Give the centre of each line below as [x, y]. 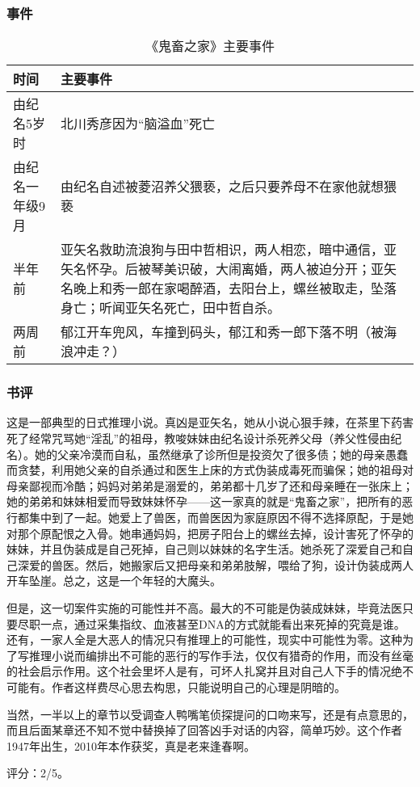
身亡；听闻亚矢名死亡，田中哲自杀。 [170, 308]
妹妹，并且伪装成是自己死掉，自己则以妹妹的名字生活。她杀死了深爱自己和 [204, 549]
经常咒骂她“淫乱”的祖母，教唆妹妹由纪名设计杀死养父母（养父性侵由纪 [215, 438]
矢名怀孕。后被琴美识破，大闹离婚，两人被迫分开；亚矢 [228, 269]
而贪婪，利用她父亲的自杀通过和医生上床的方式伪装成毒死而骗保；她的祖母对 [210, 470]
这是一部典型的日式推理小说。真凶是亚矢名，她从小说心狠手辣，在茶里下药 [204, 422]
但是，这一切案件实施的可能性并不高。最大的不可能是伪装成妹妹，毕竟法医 [204, 607]
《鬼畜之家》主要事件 [210, 46]
